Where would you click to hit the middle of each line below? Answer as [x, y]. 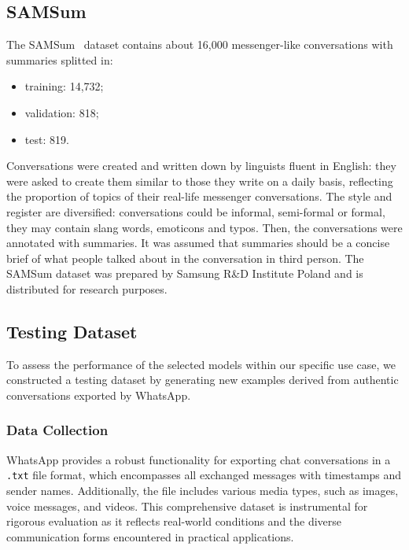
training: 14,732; [64, 86]
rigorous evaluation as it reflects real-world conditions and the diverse [174, 521]
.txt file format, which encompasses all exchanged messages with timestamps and [204, 475]
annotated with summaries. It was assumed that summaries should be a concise [198, 243]
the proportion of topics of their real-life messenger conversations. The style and [199, 196]
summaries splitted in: [60, 59]
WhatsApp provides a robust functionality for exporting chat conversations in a [199, 459]
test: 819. [47, 139]
